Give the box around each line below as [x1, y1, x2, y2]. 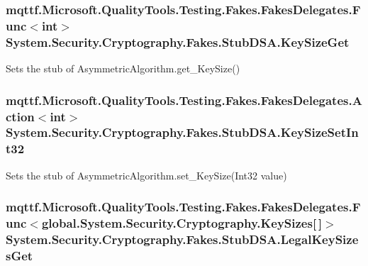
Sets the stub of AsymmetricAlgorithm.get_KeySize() [6, 61, 240, 76]
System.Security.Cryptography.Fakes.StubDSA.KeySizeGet [6, 33, 350, 50]
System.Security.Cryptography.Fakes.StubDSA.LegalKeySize [6, 231, 359, 248]
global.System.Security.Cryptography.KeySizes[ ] [41, 214, 323, 232]
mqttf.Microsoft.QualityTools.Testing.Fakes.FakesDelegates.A [6, 91, 362, 109]
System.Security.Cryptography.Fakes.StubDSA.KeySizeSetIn [6, 123, 359, 141]
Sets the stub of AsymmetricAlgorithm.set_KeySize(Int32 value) [6, 167, 287, 182]
